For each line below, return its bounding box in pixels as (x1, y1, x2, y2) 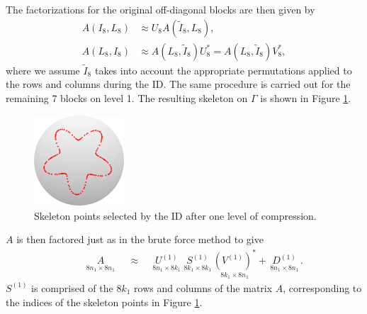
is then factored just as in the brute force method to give (16, 232, 264, 247)
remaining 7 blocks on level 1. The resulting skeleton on (6, 91, 248, 106)
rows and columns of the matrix (134, 280, 273, 295)
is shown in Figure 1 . (260, 91, 351, 106)
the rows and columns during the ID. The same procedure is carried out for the (6, 77, 351, 91)
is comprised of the (31, 280, 113, 295)
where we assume (6, 62, 80, 77)
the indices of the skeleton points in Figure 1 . (6, 294, 203, 309)
